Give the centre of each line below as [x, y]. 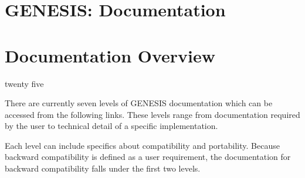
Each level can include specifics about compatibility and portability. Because [142, 145]
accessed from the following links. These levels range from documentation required [152, 114]
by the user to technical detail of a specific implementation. [111, 126]
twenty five [24, 83]
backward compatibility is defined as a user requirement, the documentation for [148, 157]
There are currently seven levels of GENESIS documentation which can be [139, 103]
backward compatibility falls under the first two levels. [103, 168]
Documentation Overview [110, 55]
